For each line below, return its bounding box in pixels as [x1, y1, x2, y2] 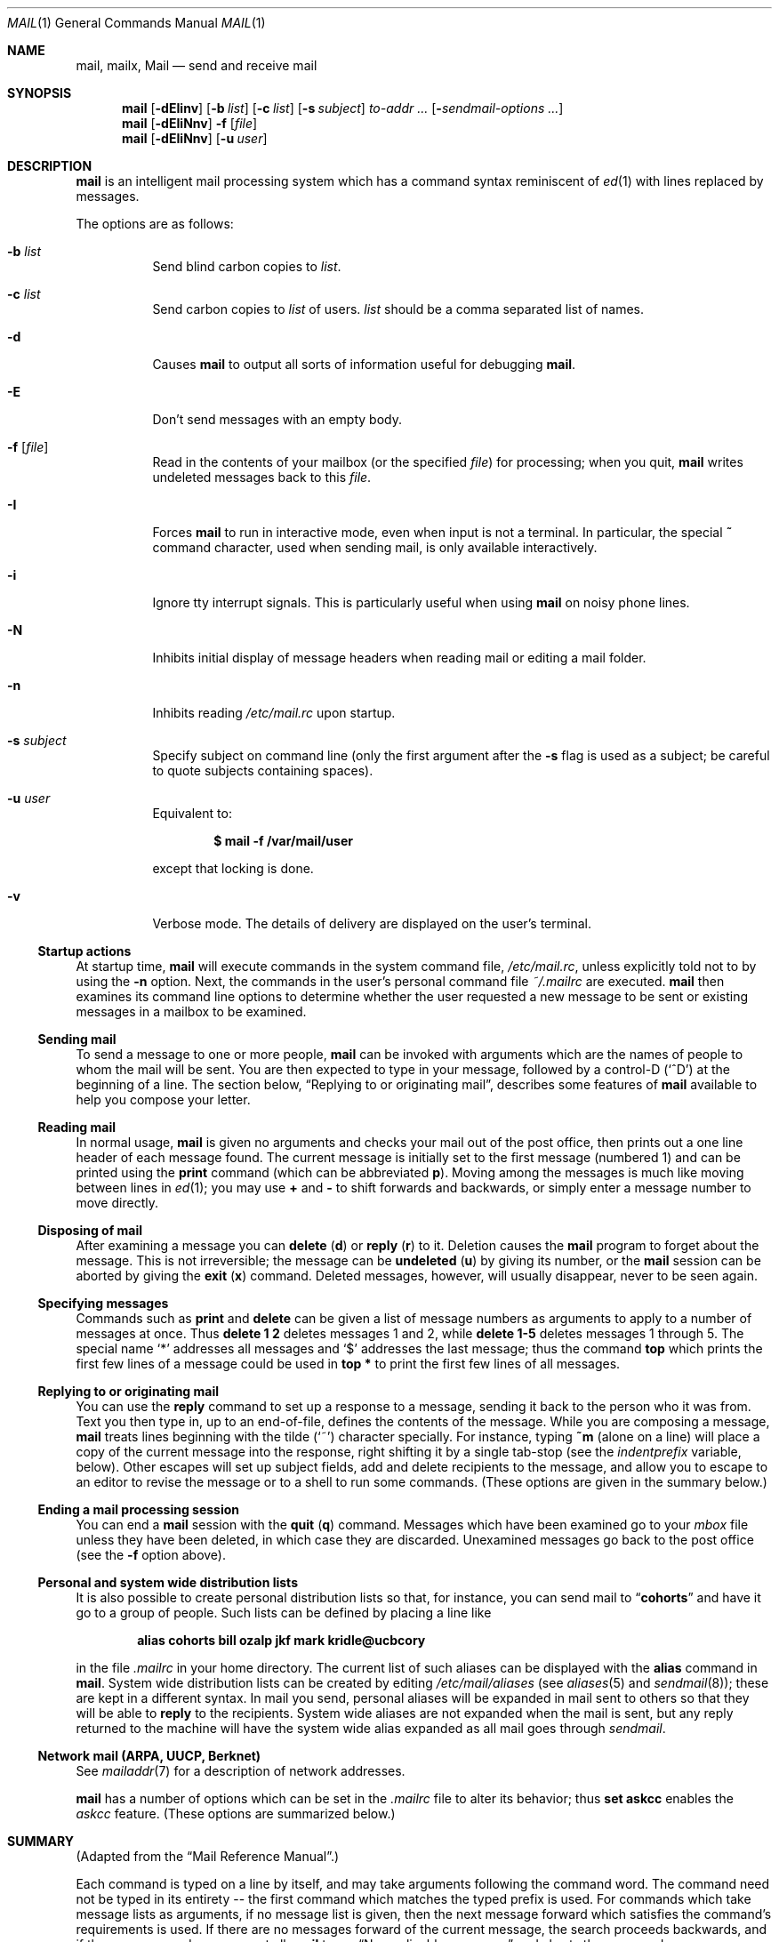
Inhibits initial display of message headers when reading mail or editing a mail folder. [152, 650, 646, 665]
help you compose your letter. [76, 1092, 251, 1107]
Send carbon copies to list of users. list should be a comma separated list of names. [152, 301, 644, 317]
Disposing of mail [37, 1223, 143, 1238]
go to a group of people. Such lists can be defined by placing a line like [76, 1605, 492, 1620]
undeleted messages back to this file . [152, 469, 372, 485]
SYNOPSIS [7, 85, 72, 100]
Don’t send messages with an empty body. [152, 412, 402, 427]
